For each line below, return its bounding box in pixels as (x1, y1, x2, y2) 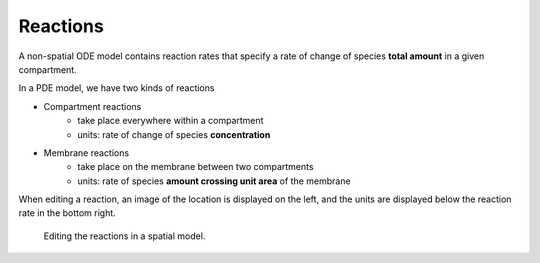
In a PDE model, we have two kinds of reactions (18, 82, 215, 94)
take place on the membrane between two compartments (77, 161, 314, 173)
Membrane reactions (43, 146, 130, 159)
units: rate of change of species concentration (77, 128, 271, 140)
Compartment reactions (43, 100, 142, 112)
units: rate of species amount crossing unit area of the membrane (77, 175, 351, 187)
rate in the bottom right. (18, 207, 117, 219)
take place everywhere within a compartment (77, 115, 264, 127)
